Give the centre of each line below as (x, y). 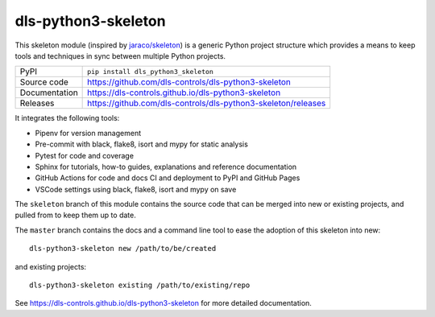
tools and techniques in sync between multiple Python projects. (120, 56)
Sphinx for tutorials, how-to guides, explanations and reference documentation (166, 167)
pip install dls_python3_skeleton (150, 71)
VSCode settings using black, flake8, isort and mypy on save (136, 189)
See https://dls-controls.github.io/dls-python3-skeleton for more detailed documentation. (163, 303)
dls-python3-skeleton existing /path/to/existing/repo (140, 285)
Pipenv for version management (88, 133)
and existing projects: (51, 266)
